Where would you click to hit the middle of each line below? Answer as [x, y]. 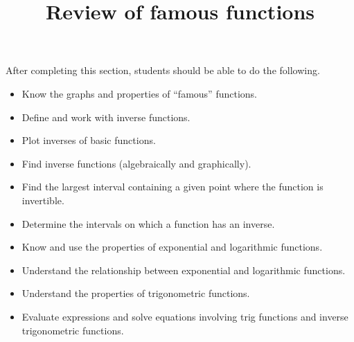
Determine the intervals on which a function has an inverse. [148, 223]
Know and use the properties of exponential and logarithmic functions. [172, 247]
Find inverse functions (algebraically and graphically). [136, 163]
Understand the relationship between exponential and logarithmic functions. [184, 270]
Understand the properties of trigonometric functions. [136, 293]
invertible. [43, 200]
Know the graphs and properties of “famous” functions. [139, 93]
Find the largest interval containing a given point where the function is [172, 187]
